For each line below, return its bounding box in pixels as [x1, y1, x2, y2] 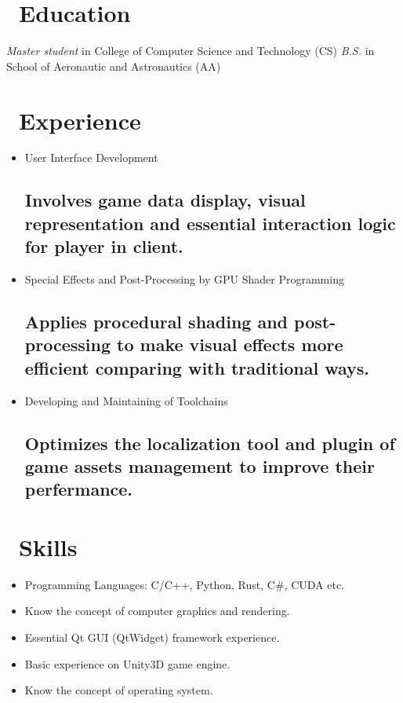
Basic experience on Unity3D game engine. [24, 655, 231, 672]
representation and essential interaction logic [24, 211, 396, 235]
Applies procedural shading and [24, 309, 289, 333]
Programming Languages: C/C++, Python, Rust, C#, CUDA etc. [24, 576, 344, 592]
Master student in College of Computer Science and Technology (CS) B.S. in [6, 42, 375, 59]
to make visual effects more [117, 332, 343, 357]
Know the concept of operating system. [24, 682, 213, 698]
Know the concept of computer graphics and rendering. [24, 602, 290, 619]
